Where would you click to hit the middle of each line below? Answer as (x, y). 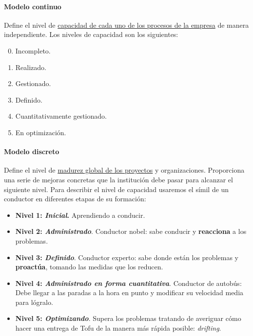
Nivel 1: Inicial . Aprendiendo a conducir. (80, 215)
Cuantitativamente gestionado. (61, 116)
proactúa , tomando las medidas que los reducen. (89, 267)
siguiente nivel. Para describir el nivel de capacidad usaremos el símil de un (117, 189)
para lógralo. (34, 302)
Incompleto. (33, 50)
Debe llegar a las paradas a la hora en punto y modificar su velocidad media (129, 292)
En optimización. (41, 132)
